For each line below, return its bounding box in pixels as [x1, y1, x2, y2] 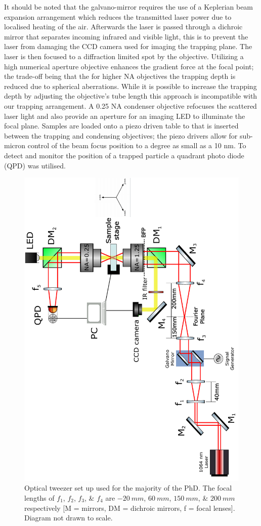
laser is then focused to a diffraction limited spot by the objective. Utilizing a [4, 51, 244, 61]
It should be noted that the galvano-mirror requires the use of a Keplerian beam [4, 2, 253, 12]
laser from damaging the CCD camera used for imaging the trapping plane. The [4, 41, 252, 52]
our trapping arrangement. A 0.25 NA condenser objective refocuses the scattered [4, 100, 257, 111]
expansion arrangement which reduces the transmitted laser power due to [4, 11, 232, 22]
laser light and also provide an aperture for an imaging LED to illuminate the [4, 110, 245, 121]
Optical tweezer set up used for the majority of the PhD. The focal [24, 483, 232, 493]
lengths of [24, 492, 55, 503]
